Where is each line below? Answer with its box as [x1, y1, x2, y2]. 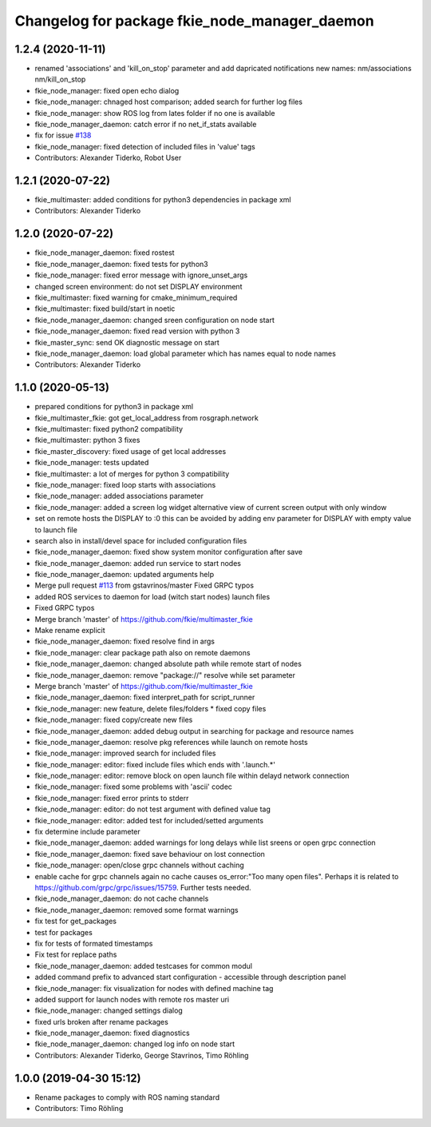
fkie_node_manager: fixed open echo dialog [34, 86, 180, 95]
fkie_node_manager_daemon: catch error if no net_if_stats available [34, 120, 257, 129]
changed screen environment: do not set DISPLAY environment [34, 281, 243, 291]
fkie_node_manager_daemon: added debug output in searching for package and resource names [34, 726, 354, 735]
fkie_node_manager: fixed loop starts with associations [34, 480, 216, 489]
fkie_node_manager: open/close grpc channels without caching [34, 860, 245, 870]
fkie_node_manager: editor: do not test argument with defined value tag [34, 804, 271, 814]
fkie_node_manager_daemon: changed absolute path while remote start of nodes [34, 659, 302, 669]
